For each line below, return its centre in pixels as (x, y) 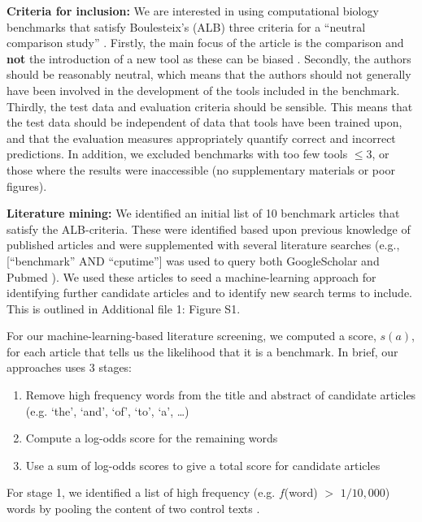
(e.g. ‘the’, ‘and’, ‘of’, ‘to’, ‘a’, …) (107, 410)
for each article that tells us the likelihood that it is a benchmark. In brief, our (202, 351)
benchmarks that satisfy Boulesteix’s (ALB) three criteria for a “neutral (186, 26)
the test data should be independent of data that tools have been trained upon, (204, 122)
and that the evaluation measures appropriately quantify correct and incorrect (201, 138)
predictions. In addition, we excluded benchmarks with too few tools (177, 154)
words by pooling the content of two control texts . (133, 509)
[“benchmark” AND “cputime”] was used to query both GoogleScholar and (193, 260)
